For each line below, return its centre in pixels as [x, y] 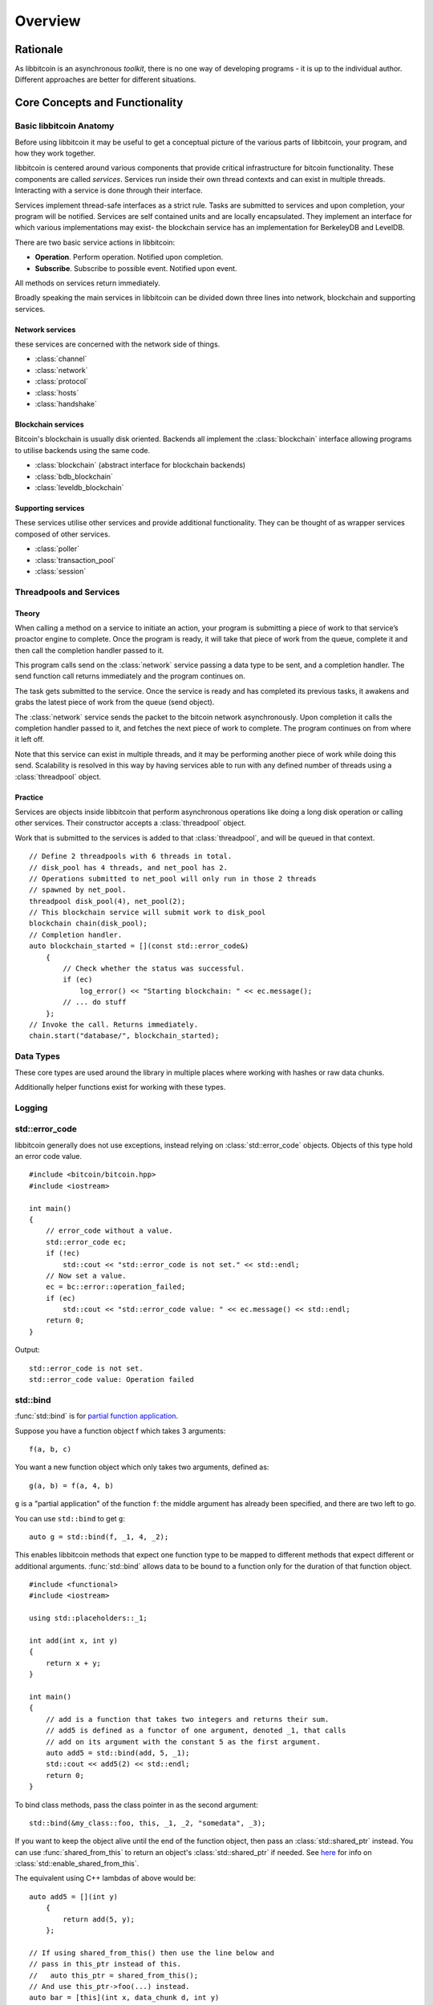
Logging [31, 1108]
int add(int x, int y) [74, 1641]
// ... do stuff [95, 1002]
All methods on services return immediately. [87, 283]
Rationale [39, 49]
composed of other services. [63, 534]
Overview [48, 21]
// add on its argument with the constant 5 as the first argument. [183, 1742]
